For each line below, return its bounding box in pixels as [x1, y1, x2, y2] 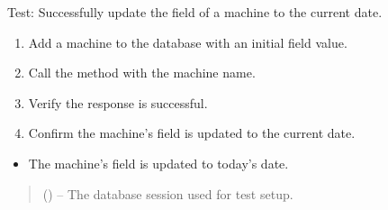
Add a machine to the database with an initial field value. [28, 32, 347, 51]
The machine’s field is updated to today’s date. [28, 153, 289, 172]
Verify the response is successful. [28, 93, 208, 112]
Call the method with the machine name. [28, 63, 256, 82]
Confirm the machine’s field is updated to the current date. [28, 123, 356, 142]
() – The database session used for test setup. [42, 184, 293, 203]
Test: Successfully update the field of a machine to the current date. [7, 3, 383, 21]
